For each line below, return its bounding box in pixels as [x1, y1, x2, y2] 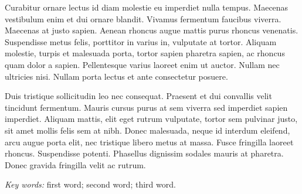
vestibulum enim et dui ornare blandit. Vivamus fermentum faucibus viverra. [5, 12, 281, 25]
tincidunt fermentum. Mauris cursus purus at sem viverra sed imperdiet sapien [5, 101, 288, 113]
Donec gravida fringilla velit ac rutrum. [5, 158, 146, 171]
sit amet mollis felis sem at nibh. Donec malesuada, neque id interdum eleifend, [5, 124, 290, 136]
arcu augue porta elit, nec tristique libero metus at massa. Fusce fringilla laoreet [5, 135, 294, 148]
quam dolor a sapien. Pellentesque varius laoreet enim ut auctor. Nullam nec [5, 58, 280, 70]
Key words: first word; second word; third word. [5, 178, 176, 190]
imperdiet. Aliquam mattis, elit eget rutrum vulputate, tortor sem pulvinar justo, [5, 113, 298, 125]
